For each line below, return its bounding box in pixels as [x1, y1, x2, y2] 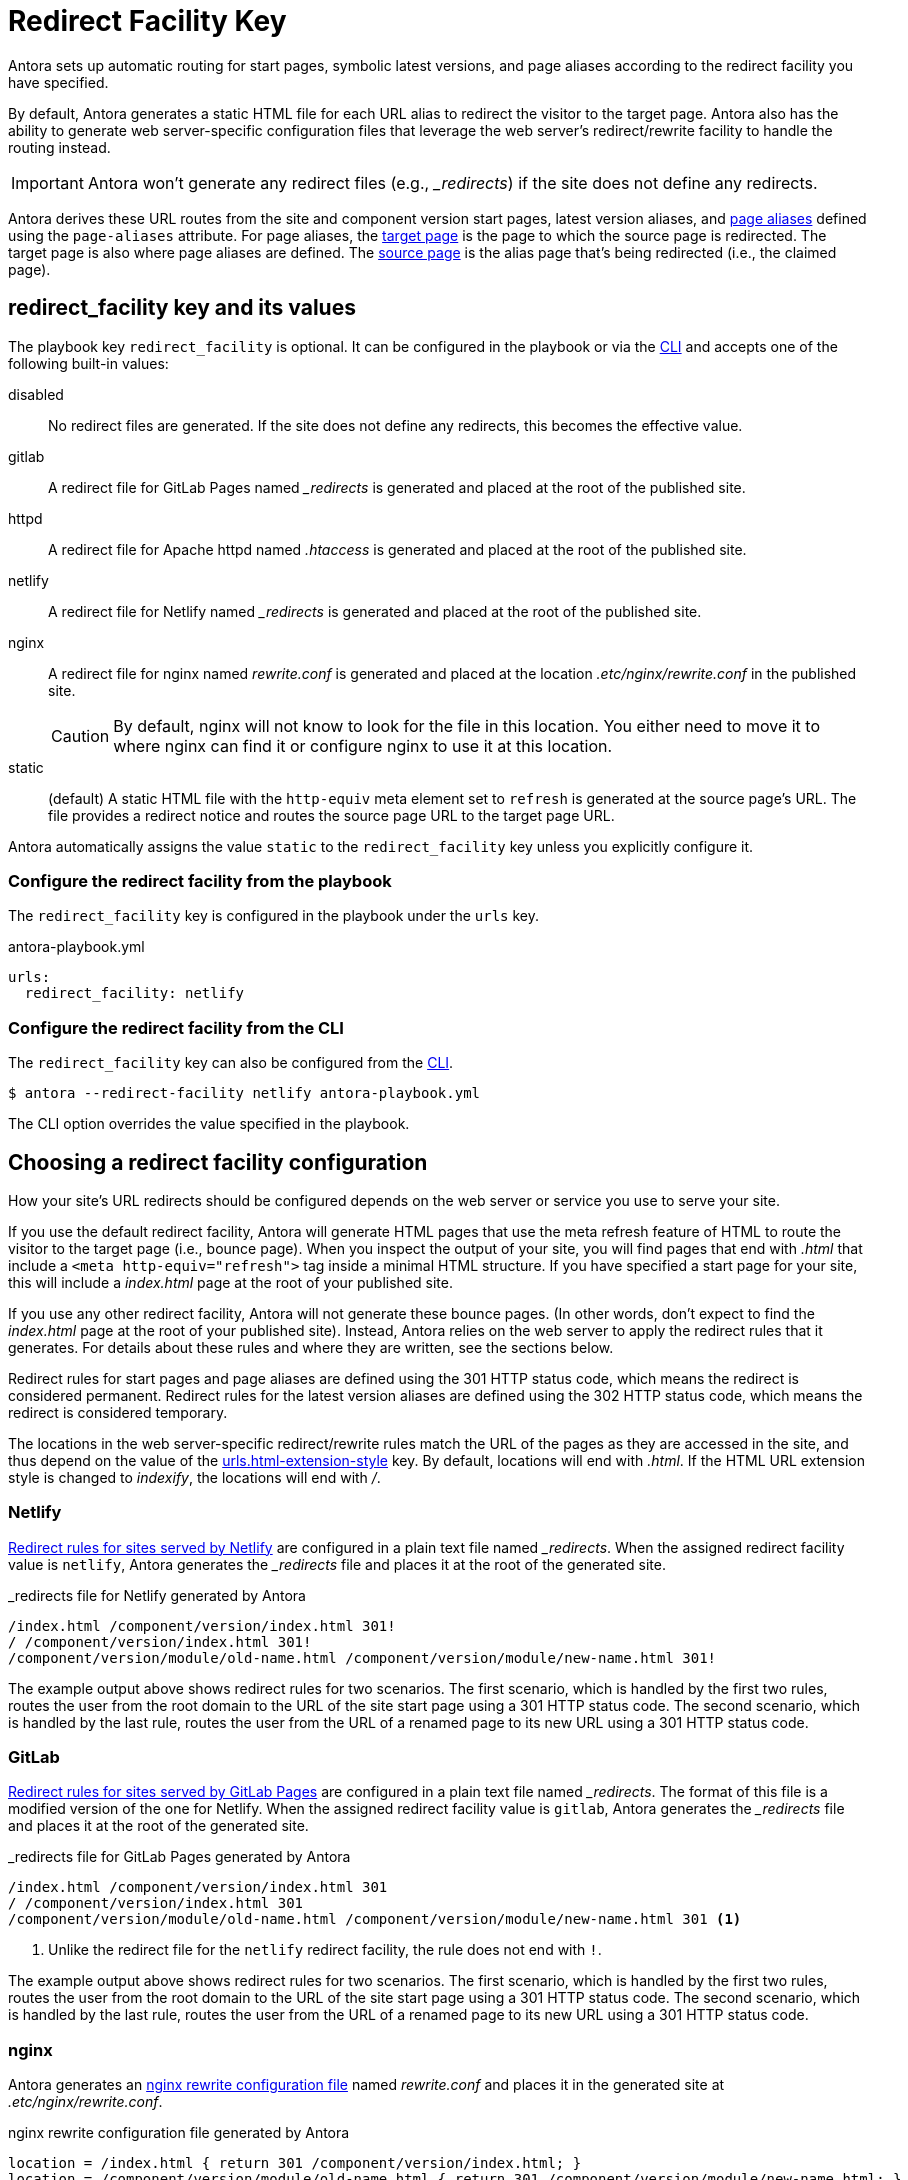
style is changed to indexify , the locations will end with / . [8, 1468, 381, 1486]
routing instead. [8, 138, 111, 156]
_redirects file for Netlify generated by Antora [8, 1586, 306, 1604]
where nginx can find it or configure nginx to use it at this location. [113, 735, 613, 756]
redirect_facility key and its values [8, 295, 356, 321]
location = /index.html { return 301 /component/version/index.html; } [8, 2155, 582, 2172]
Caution [51, 725, 110, 746]
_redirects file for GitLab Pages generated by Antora [8, 1848, 351, 1866]
